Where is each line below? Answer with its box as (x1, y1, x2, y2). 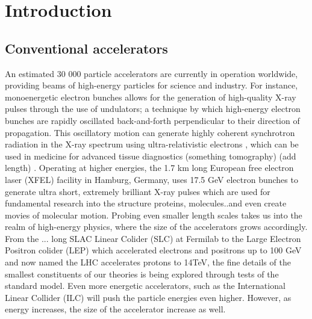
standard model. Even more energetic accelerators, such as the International (5, 279, 285, 292)
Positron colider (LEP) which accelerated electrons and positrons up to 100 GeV (5, 244, 302, 256)
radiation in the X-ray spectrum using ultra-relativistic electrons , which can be (5, 138, 299, 150)
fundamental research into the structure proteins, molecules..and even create (5, 197, 287, 209)
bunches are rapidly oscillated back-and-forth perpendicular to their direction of (5, 114, 300, 126)
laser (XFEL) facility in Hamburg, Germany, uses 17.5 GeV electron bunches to (5, 173, 298, 185)
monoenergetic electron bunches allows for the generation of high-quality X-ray (5, 90, 296, 103)
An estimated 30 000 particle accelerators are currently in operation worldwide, (5, 67, 298, 79)
